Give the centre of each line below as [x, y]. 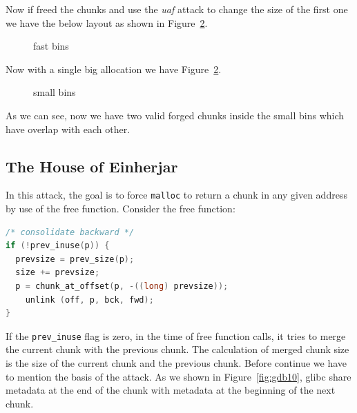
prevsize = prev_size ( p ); [75, 259]
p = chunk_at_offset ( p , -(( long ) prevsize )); [122, 286]
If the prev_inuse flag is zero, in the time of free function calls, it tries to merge [176, 335]
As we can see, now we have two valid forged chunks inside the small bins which [175, 115]
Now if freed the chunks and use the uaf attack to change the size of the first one [177, 9]
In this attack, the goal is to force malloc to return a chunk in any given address [176, 195]
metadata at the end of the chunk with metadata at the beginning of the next [171, 390]
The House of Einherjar [92, 166]
